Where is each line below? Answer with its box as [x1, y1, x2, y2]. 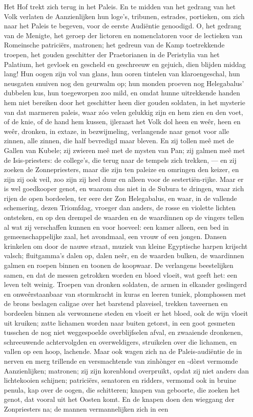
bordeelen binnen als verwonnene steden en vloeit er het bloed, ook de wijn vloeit [4, 308, 248, 318]
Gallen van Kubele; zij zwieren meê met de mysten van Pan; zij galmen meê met [4, 145, 245, 155]
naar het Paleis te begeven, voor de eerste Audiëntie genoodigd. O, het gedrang [4, 21, 241, 31]
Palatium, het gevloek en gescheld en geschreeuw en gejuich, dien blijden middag [4, 59, 246, 69]
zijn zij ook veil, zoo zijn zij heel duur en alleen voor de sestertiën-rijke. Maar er [4, 174, 244, 184]
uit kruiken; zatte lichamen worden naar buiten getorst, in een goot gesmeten [4, 317, 235, 328]
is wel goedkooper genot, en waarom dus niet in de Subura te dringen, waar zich [4, 183, 244, 194]
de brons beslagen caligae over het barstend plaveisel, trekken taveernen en [4, 298, 228, 308]
